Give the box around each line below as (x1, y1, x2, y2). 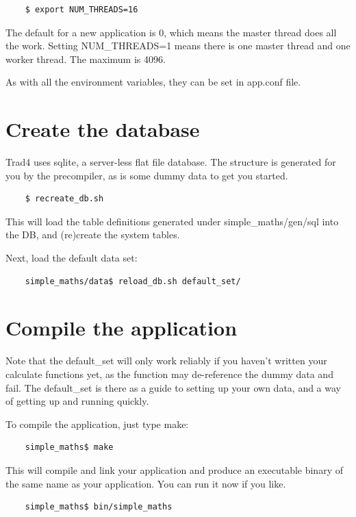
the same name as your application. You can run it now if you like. (5, 476, 286, 490)
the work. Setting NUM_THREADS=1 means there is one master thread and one (5, 38, 351, 53)
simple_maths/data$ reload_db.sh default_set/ (25, 276, 241, 286)
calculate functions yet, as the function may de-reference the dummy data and (5, 366, 333, 381)
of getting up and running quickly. (5, 394, 149, 408)
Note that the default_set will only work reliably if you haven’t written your (5, 353, 327, 368)
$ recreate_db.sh (25, 194, 104, 204)
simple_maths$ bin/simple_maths (25, 502, 173, 512)
